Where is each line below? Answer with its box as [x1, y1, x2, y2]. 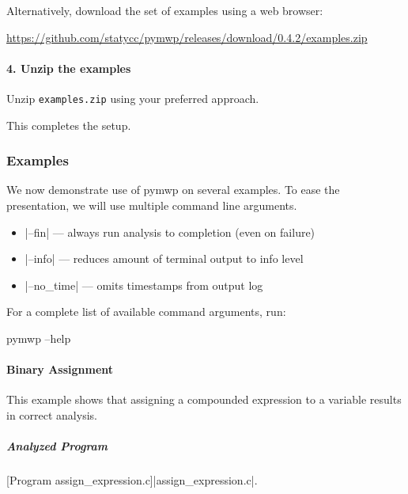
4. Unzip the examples [6, 59, 131, 76]
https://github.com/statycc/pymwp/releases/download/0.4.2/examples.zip [6, 28, 368, 45]
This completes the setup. [6, 116, 131, 133]
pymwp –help [6, 330, 71, 347]
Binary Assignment [6, 361, 114, 378]
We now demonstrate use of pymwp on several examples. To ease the [6, 181, 340, 198]
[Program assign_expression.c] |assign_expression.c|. [6, 472, 258, 488]
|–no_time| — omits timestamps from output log [25, 276, 263, 293]
